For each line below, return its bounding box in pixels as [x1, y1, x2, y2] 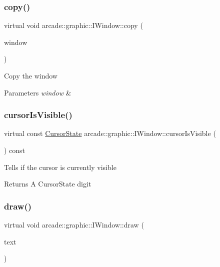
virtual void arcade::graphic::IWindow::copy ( [4, 20, 143, 30]
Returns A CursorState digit [4, 178, 91, 189]
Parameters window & [4, 87, 71, 97]
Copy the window [4, 70, 57, 80]
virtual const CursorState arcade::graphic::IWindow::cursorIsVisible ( [4, 128, 216, 138]
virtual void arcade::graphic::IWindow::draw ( [4, 219, 144, 229]
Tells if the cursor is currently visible [4, 161, 116, 172]
